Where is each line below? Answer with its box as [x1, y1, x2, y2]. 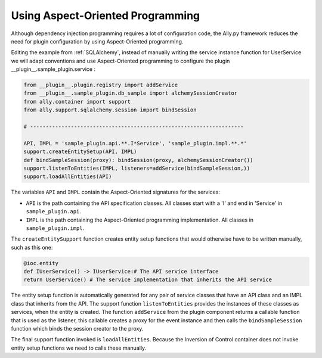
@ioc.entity [23, 260, 59, 266]
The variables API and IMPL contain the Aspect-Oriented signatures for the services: [11, 188, 221, 196]
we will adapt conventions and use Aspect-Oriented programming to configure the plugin [11, 57, 230, 64]
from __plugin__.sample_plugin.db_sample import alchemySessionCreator [23, 90, 238, 96]
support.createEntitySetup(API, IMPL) [23, 148, 137, 155]
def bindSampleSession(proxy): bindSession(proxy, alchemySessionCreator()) [23, 157, 253, 163]
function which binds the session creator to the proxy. [11, 325, 144, 332]
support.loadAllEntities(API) [23, 173, 112, 180]
